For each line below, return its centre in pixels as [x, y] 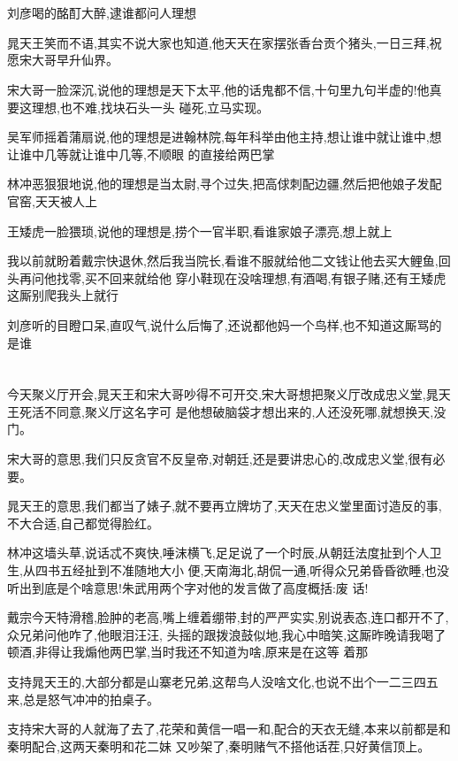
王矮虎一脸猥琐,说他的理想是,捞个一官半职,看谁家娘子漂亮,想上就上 [200, 231]
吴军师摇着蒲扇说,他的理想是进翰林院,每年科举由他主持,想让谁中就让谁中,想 [225, 137]
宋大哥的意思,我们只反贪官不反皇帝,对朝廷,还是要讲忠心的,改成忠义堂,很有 [220, 459]
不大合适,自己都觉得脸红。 [83, 523]
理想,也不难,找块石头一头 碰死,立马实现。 [150, 107]
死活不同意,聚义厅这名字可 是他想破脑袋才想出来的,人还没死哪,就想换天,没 [233, 411]
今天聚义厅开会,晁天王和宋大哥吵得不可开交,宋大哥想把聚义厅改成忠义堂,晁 [223, 394]
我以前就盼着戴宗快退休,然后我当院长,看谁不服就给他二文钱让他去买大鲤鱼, [223, 261]
